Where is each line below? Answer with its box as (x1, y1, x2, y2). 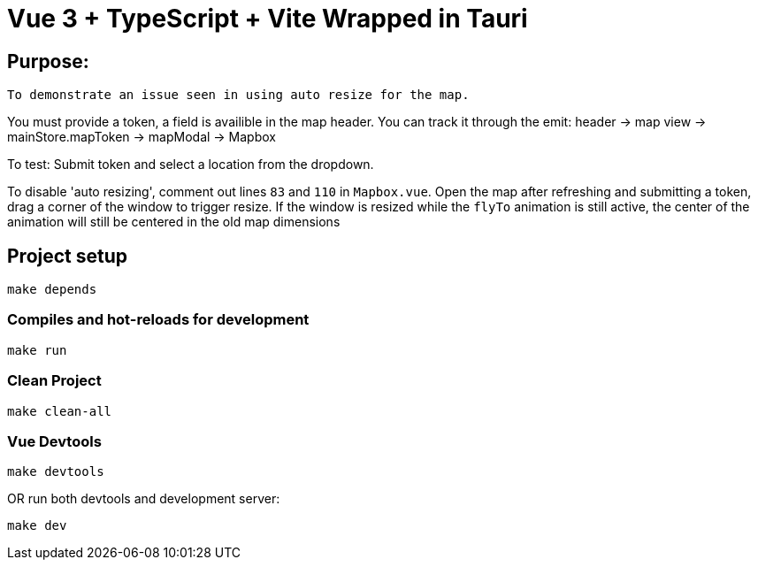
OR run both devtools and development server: (7, 491, 280, 507)
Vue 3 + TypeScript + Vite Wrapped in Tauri (7, 4, 528, 34)
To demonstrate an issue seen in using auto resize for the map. (7, 88, 470, 103)
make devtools (7, 464, 104, 479)
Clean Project (7, 372, 102, 390)
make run (7, 342, 67, 357)
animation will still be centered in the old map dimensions (7, 214, 341, 230)
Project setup (7, 244, 128, 267)
